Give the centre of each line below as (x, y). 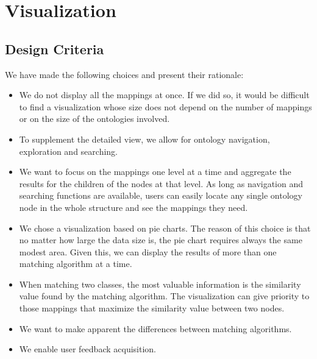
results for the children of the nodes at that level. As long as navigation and (161, 183)
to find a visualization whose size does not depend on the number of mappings (166, 106)
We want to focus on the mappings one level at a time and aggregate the (155, 172)
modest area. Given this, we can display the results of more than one (148, 251)
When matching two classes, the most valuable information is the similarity (160, 284)
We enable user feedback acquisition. (87, 349)
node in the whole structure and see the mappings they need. (134, 207)
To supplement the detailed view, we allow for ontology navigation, (144, 139)
